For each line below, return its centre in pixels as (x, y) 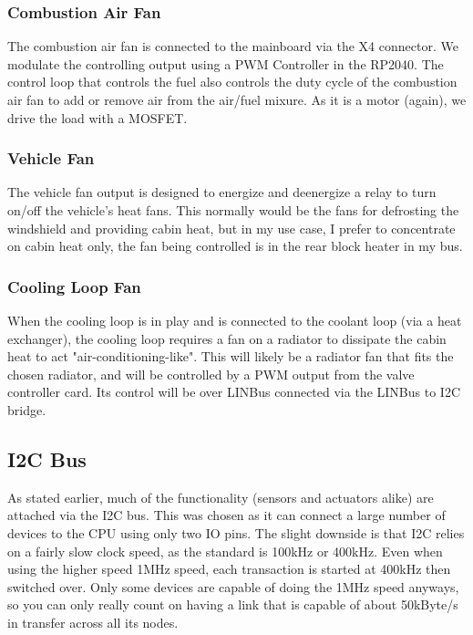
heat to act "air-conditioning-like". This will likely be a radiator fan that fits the (231, 356)
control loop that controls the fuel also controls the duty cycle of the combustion (232, 82)
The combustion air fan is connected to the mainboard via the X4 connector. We (233, 46)
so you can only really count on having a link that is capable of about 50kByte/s (233, 604)
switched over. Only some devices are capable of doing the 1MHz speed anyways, (233, 586)
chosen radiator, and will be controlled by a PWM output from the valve (211, 374)
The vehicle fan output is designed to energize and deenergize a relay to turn (222, 192)
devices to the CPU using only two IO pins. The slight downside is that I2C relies (236, 532)
